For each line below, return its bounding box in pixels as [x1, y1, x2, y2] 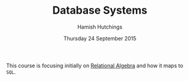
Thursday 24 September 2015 [63, 35, 137, 42]
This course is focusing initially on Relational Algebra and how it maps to [6, 62, 184, 69]
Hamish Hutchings [77, 23, 123, 30]
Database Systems [52, 4, 147, 17]
